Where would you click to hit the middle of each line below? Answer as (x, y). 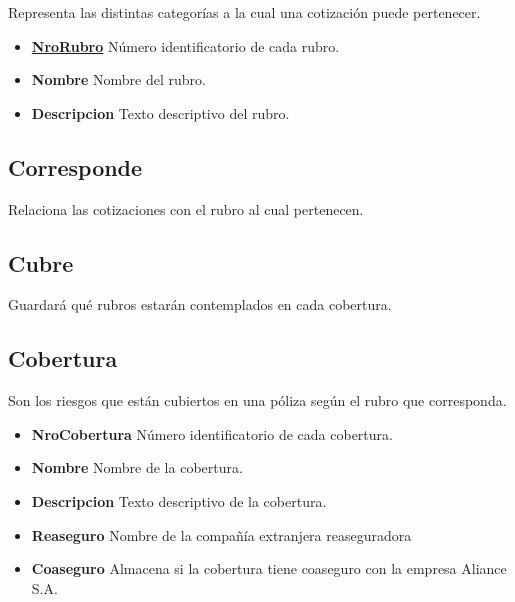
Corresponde (75, 166)
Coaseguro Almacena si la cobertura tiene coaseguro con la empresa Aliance (269, 568)
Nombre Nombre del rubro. (118, 79)
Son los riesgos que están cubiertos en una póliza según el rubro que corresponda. (257, 400)
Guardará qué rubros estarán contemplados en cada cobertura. (200, 304)
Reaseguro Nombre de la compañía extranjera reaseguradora (221, 534)
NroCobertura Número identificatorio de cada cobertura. (212, 433)
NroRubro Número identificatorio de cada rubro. (185, 45)
